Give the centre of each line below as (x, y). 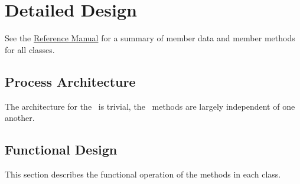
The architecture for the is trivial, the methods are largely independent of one (150, 106)
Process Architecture (70, 81)
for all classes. (30, 49)
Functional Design (61, 149)
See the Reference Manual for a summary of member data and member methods (150, 38)
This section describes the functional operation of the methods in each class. (143, 174)
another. (20, 118)
